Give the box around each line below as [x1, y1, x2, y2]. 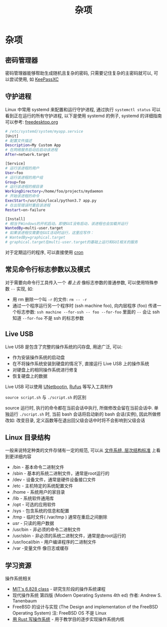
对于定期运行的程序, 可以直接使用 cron [5, 249, 83, 255]
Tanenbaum [12, 598, 37, 604]
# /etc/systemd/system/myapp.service [5, 129, 83, 134]
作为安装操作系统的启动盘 [12, 354, 65, 360]
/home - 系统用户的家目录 [12, 489, 66, 495]
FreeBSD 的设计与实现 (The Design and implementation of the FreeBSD [12, 604, 158, 610]
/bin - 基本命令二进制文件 [12, 464, 65, 470]
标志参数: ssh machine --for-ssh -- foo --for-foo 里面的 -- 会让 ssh [16, 309, 160, 315]
